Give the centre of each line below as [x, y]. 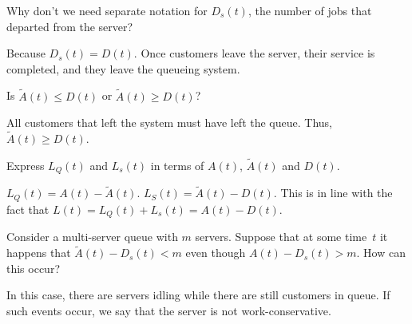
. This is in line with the [333, 193]
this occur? [34, 268]
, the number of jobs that [310, 10]
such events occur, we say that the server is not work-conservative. [169, 310]
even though [216, 253]
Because [26, 53]
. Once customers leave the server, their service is [254, 53]
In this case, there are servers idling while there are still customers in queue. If [198, 295]
